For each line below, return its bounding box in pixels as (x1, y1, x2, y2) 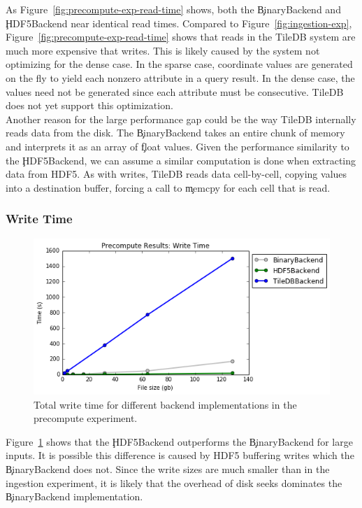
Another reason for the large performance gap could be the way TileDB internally (6, 111, 356, 126)
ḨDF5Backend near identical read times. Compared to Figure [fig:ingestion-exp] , (6, 15, 352, 30)
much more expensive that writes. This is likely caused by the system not (6, 43, 320, 57)
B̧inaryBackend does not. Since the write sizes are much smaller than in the (6, 462, 330, 477)
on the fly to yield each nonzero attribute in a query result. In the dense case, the (6, 70, 355, 85)
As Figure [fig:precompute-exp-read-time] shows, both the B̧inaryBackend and (6, 2, 341, 16)
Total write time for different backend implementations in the (34, 397, 297, 411)
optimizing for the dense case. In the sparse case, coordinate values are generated (6, 57, 353, 71)
